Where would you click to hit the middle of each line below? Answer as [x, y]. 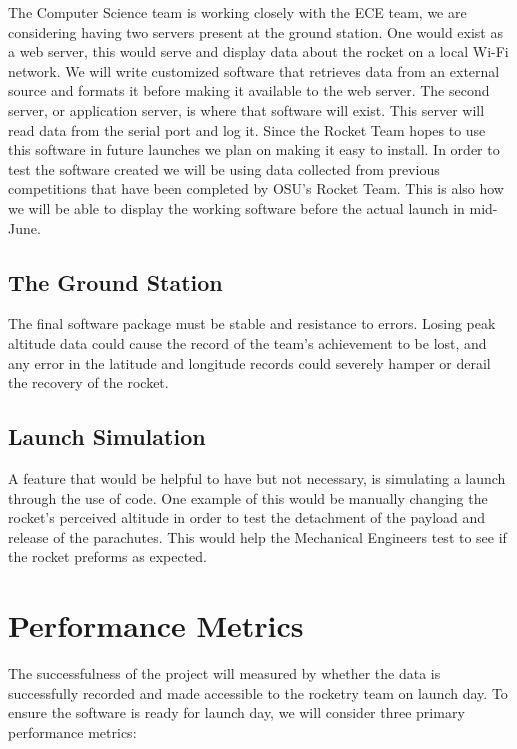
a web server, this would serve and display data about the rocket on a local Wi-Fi [258, 51]
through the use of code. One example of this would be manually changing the [248, 497]
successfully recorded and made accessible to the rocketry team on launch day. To [258, 692]
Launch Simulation [107, 436]
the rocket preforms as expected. [107, 556]
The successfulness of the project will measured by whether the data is [224, 673]
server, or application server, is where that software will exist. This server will [246, 109]
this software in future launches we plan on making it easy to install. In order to [254, 149]
